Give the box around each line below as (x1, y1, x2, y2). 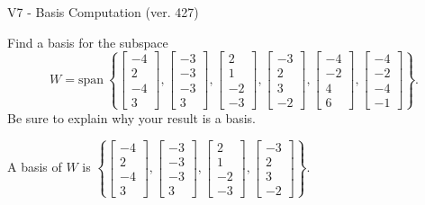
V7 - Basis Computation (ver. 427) (7, 3, 199, 21)
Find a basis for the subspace (7, 32, 168, 51)
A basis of (7, 157, 62, 176)
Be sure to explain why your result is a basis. (7, 108, 257, 127)
